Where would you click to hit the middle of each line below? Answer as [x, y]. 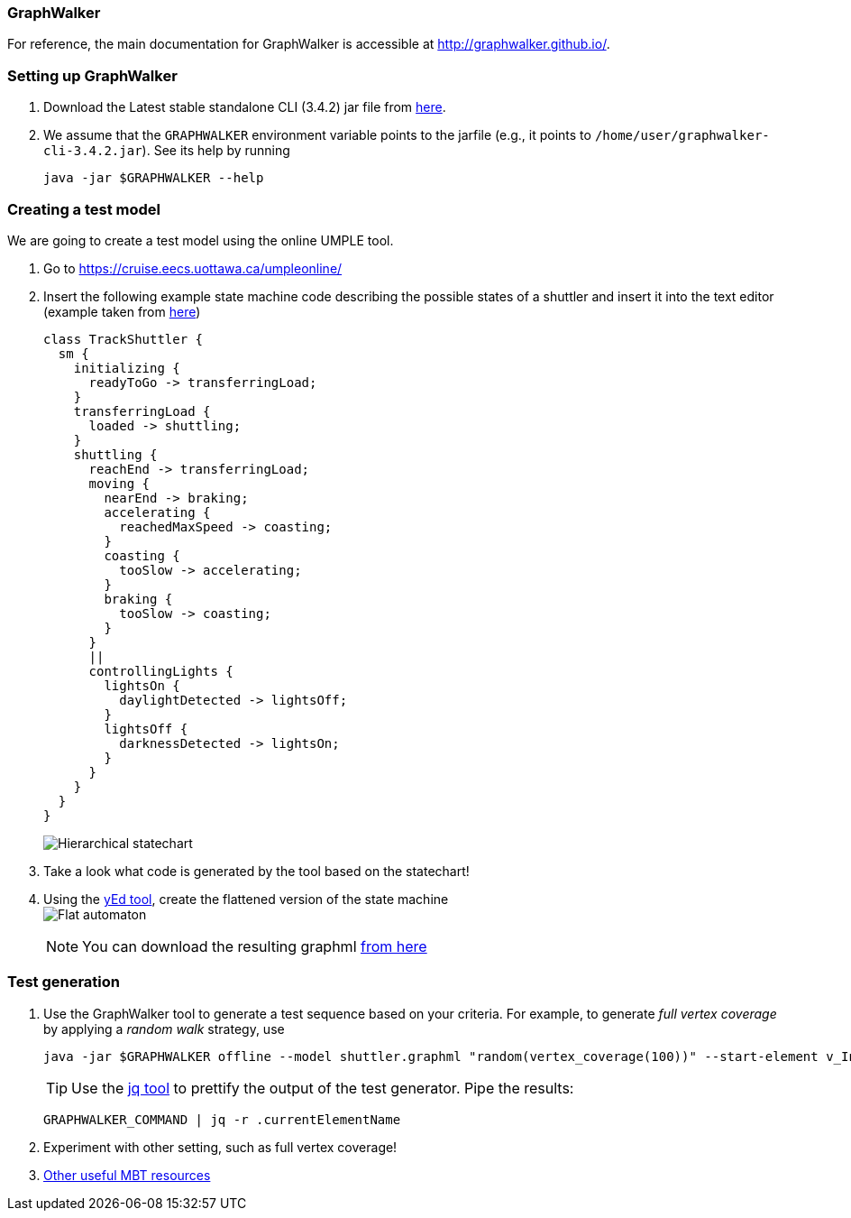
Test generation [64, 982]
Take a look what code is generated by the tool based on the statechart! [256, 871]
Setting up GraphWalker [92, 75]
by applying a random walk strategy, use [164, 1029]
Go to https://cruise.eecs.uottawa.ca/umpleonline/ [193, 268]
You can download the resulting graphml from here [255, 946]
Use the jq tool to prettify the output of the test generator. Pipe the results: [323, 1088]
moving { [119, 483]
